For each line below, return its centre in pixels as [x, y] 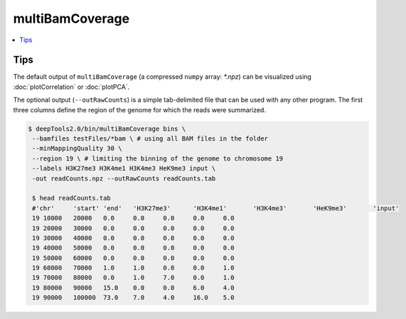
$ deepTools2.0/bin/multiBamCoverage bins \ [107, 129]
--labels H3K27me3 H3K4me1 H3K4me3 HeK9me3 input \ [124, 168]
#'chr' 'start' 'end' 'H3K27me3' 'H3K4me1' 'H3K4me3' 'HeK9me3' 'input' [216, 208]
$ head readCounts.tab [72, 198]
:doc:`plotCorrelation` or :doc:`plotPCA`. [71, 87]
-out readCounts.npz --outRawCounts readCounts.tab [124, 178]
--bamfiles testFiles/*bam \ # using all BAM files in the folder [150, 139]
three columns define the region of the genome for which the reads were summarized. [140, 109]
